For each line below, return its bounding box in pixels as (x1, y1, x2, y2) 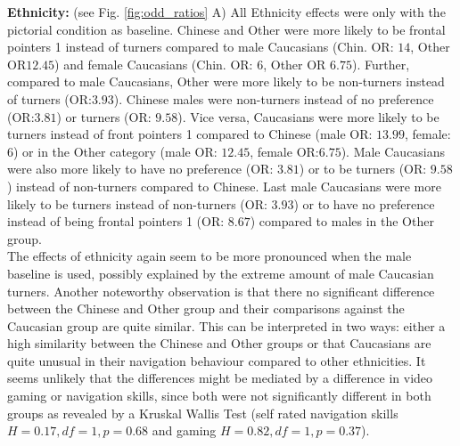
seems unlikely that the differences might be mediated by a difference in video (7, 369, 433, 387)
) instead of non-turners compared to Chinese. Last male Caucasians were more (7, 176, 441, 195)
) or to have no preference (293, 194, 435, 213)
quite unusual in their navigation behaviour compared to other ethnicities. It (7, 351, 426, 369)
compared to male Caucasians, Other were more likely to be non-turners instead (7, 72, 445, 91)
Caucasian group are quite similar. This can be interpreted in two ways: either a (7, 316, 446, 335)
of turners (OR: (7, 89, 92, 108)
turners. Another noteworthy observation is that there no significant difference (7, 281, 435, 300)
